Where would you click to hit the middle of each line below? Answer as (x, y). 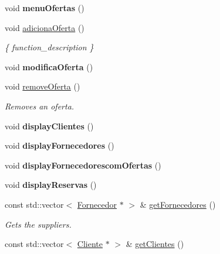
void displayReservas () (51, 185)
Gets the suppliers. (38, 224)
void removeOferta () (43, 86)
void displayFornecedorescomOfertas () (83, 165)
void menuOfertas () (45, 8)
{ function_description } (49, 47)
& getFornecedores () (178, 204)
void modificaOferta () (49, 66)
